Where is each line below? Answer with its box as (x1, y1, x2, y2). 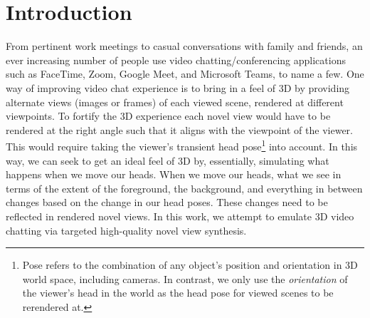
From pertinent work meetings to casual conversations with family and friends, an (6, 39, 363, 53)
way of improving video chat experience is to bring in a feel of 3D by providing (6, 80, 350, 95)
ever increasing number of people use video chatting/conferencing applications (6, 52, 346, 67)
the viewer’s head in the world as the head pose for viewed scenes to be (22, 285, 334, 300)
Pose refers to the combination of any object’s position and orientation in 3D (22, 257, 358, 272)
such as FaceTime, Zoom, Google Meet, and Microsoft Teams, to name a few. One (6, 66, 364, 81)
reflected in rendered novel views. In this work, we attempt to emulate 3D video (6, 208, 354, 223)
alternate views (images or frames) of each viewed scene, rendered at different (6, 94, 344, 109)
